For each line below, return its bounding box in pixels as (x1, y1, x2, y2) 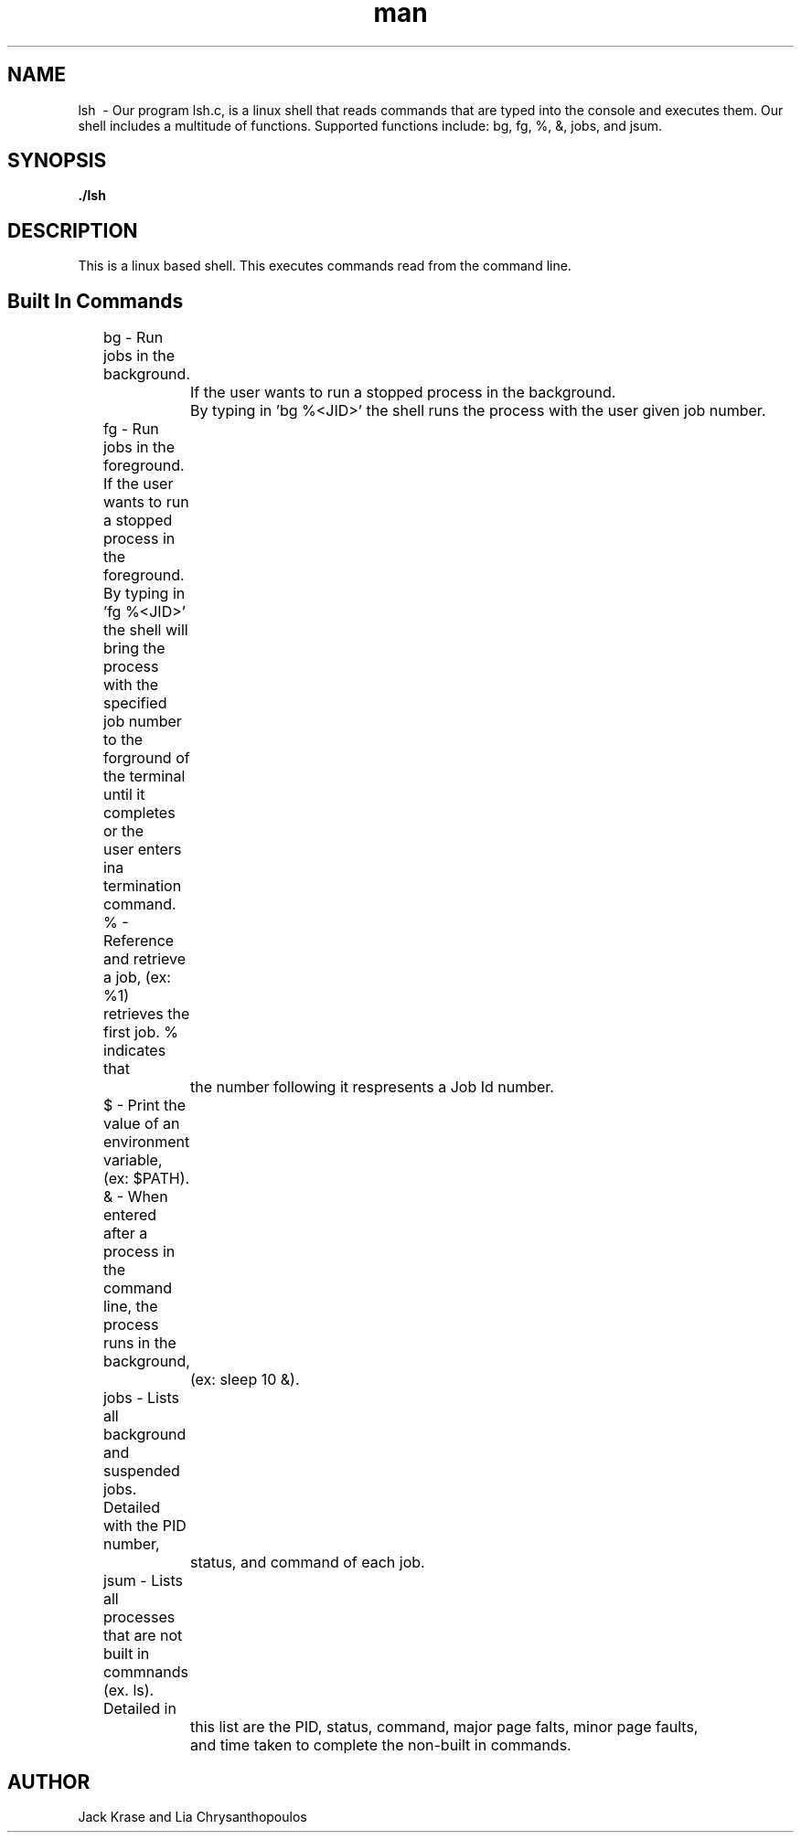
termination (102, 877, 182, 896)
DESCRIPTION (7, 218, 138, 242)
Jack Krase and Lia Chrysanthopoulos (78, 1808, 307, 1824)
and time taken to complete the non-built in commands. (189, 1736, 571, 1755)
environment (102, 1133, 190, 1152)
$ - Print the (102, 1096, 187, 1115)
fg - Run (102, 420, 159, 439)
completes (102, 803, 176, 823)
